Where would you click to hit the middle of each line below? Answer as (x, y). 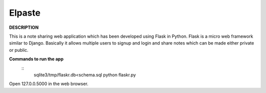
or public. (19, 50)
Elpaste (25, 13)
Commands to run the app (36, 59)
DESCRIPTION (24, 27)
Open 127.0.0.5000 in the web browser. (49, 84)
